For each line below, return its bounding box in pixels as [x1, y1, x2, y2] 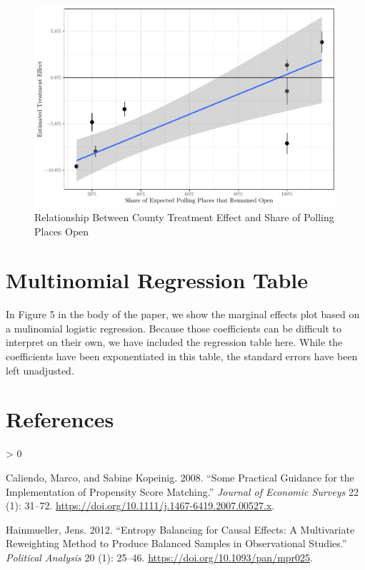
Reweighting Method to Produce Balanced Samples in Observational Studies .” [6, 536, 347, 551]
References [6, 404, 114, 434]
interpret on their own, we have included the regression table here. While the [6, 335, 343, 350]
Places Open [34, 223, 89, 238]
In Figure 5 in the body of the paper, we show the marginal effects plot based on [6, 307, 360, 322]
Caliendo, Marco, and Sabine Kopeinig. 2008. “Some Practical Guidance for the [6, 469, 354, 484]
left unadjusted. [6, 362, 74, 377]
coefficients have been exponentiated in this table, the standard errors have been [6, 349, 358, 364]
